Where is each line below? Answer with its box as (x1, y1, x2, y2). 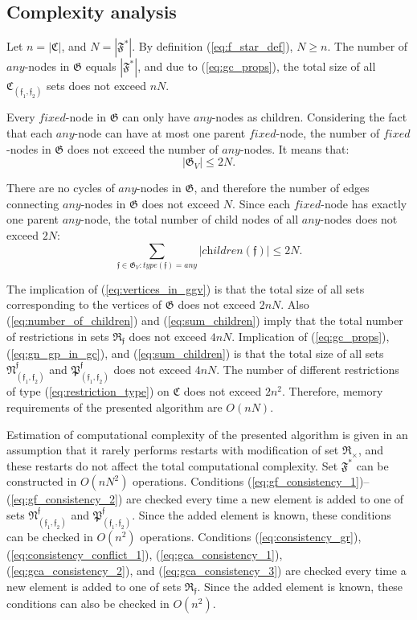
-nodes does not (320, 211, 398, 228)
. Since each (232, 195, 291, 211)
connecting (6, 195, 59, 211)
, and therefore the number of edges (194, 179, 370, 196)
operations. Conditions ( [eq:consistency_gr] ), (140, 528, 362, 545)
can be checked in (6, 528, 93, 545)
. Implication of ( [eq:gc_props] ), (231, 327, 390, 344)
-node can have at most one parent (74, 124, 246, 141)
